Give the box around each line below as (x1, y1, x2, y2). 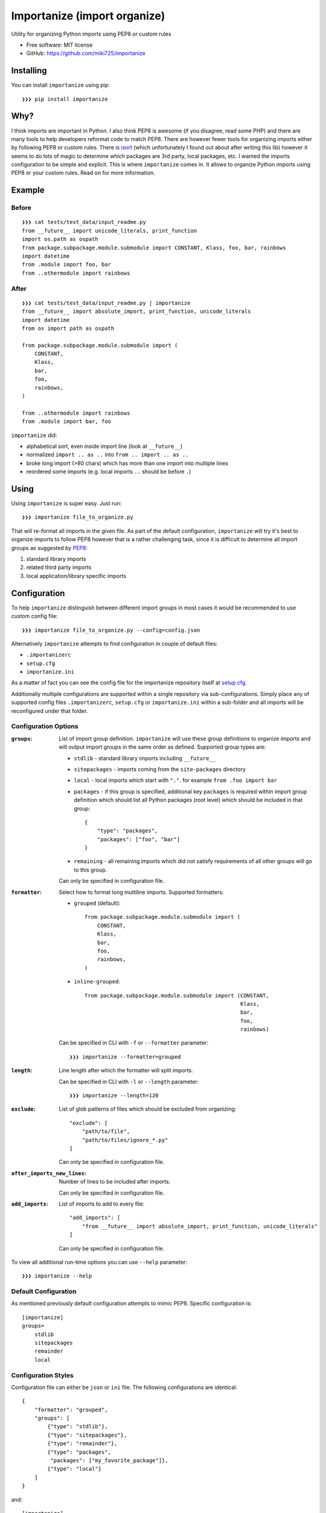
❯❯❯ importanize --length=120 (69, 1092, 159, 1099)
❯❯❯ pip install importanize (22, 96, 108, 102)
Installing (11, 65, 48, 76)
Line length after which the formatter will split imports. (59, 1067, 193, 1074)
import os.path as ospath (22, 236, 99, 243)
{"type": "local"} (47, 1465, 102, 1472)
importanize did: (11, 432, 57, 439)
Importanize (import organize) (11, 9, 165, 22)
